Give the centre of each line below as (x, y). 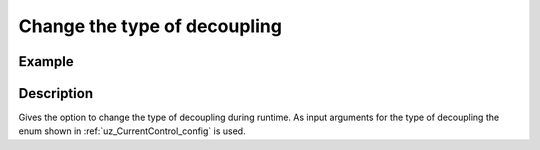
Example (46, 61)
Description (56, 93)
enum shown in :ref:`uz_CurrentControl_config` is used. (132, 131)
